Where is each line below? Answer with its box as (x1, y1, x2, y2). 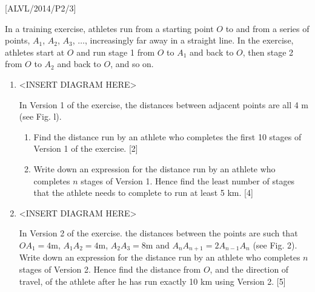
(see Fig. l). (19, 110, 62, 123)
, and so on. (110, 57, 154, 70)
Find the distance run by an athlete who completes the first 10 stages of (33, 130, 302, 143)
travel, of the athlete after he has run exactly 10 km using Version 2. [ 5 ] (19, 274, 286, 287)
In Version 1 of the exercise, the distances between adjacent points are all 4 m (19, 98, 309, 111)
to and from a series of (225, 22, 310, 34)
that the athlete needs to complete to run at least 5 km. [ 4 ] (33, 186, 253, 199)
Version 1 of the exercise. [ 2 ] (33, 142, 138, 155)
